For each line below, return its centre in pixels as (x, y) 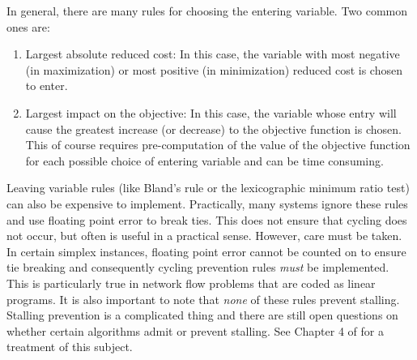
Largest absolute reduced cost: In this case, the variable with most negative (213, 54)
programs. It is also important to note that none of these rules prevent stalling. (203, 299)
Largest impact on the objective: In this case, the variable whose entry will (211, 112)
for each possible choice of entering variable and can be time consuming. (204, 160)
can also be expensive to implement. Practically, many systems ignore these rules (207, 203)
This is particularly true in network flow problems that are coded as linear (191, 283)
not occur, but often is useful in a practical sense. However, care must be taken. (204, 236)
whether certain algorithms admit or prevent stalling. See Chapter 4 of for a (195, 330)
